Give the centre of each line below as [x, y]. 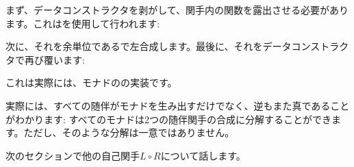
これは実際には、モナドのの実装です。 [91, 82]
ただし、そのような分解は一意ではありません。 [129, 132]
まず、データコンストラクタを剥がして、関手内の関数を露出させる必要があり [177, 10]
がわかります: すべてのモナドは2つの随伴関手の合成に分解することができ [169, 119]
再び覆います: [54, 59]
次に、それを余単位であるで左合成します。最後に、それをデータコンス [163, 46]
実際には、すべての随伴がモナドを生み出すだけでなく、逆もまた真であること [178, 105]
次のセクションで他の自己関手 [73, 155]
